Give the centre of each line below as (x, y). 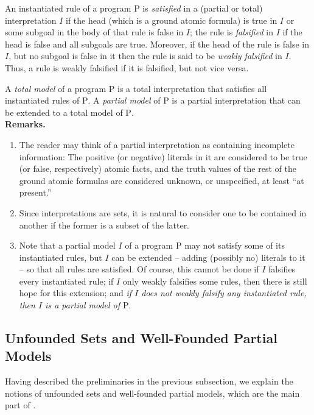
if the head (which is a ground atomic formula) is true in (171, 20)
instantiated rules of (42, 100)
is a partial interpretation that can (236, 100)
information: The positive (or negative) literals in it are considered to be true (163, 156)
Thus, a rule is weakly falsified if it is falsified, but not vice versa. (127, 67)
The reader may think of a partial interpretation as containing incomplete (157, 144)
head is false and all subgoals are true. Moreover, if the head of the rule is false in (157, 44)
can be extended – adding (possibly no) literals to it (208, 257)
